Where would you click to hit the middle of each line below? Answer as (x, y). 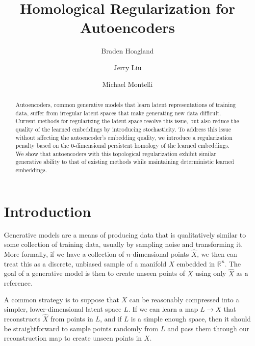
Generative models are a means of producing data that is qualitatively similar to (125, 234)
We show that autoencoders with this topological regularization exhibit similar (116, 153)
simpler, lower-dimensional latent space (63, 309)
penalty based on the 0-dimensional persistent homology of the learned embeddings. (122, 146)
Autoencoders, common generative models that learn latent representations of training (126, 104)
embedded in (196, 263)
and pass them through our (208, 328)
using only (211, 273)
